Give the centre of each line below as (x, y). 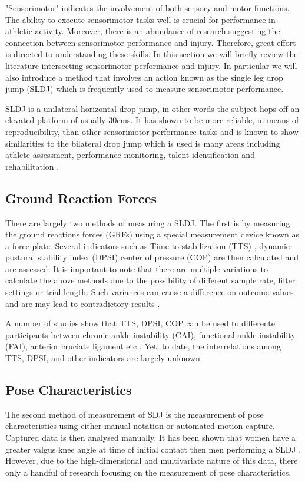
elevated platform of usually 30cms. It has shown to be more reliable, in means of (152, 120)
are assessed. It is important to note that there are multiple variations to (137, 268)
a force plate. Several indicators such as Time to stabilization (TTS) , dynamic (148, 245)
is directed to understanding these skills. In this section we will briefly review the (152, 54)
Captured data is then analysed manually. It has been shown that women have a (151, 438)
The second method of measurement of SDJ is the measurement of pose (135, 414)
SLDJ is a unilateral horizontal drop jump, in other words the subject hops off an (152, 108)
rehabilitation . (32, 166)
